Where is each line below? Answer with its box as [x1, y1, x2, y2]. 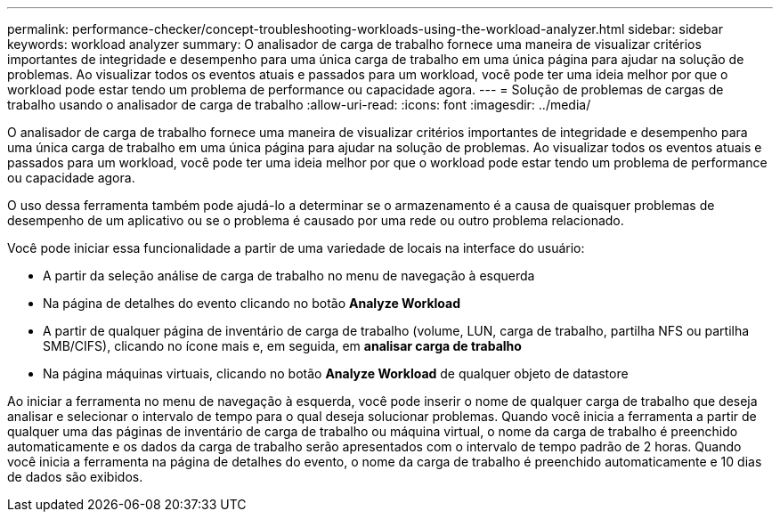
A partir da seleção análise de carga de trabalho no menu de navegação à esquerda [43, 268, 535, 283]
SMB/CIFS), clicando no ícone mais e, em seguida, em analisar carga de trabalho [43, 338, 522, 353]
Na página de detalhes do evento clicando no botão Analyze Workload [43, 296, 460, 311]
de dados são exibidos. [7, 469, 143, 484]
